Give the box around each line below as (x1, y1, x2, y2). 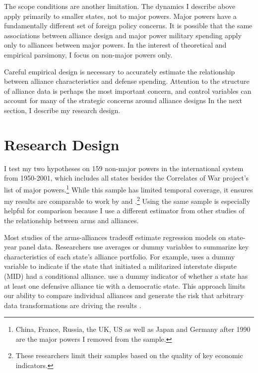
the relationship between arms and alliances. (4, 215, 139, 225)
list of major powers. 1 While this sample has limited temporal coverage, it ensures (4, 183, 253, 194)
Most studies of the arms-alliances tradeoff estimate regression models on (4, 232, 226, 242)
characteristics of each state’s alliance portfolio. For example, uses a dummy (4, 251, 235, 261)
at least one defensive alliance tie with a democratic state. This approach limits (4, 280, 246, 291)
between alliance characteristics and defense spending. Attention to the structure (4, 76, 250, 86)
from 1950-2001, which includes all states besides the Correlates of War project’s (4, 173, 249, 183)
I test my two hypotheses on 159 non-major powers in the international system (4, 163, 244, 173)
